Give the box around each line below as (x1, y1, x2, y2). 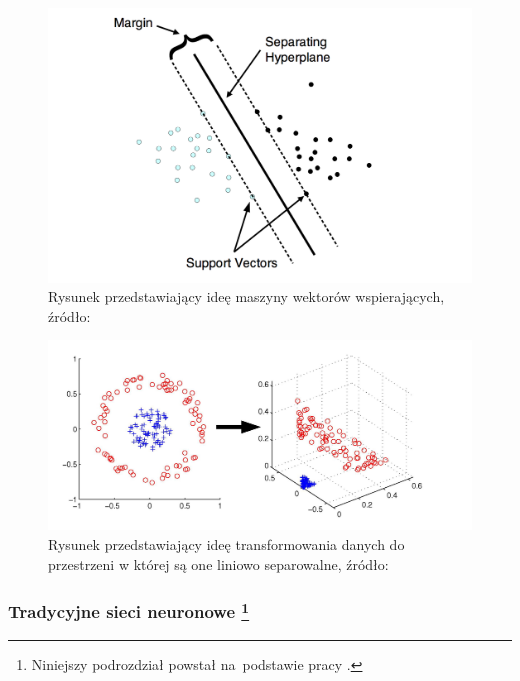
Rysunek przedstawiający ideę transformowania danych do (48, 533, 405, 554)
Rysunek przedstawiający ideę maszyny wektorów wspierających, (48, 286, 445, 307)
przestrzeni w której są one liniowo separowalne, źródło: (48, 553, 389, 574)
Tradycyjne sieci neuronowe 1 (8, 597, 250, 624)
